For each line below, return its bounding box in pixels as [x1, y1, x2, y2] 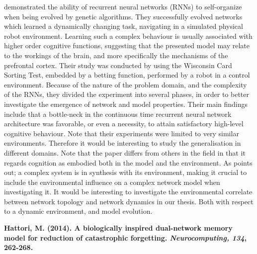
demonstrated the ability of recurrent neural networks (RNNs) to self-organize [4, 1, 242, 11]
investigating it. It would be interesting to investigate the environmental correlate [4, 186, 253, 197]
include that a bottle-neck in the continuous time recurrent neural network [4, 108, 232, 119]
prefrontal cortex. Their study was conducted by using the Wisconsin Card [4, 60, 232, 70]
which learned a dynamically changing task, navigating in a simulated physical [4, 21, 243, 31]
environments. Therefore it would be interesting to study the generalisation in [4, 138, 241, 148]
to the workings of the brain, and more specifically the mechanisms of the [4, 50, 228, 60]
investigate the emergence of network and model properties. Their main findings [4, 98, 248, 109]
